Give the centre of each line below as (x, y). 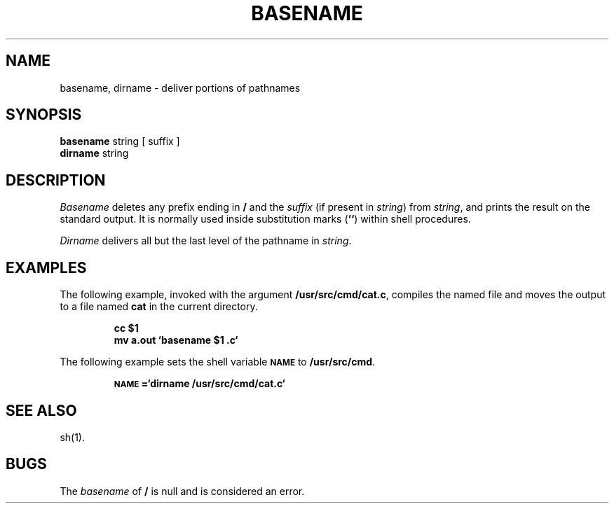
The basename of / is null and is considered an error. (182, 491)
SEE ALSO (41, 410)
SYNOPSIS (44, 115)
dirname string (94, 153)
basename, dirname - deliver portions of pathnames (180, 88)
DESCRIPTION (56, 180)
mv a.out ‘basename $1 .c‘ (176, 340)
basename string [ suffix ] (120, 141)
